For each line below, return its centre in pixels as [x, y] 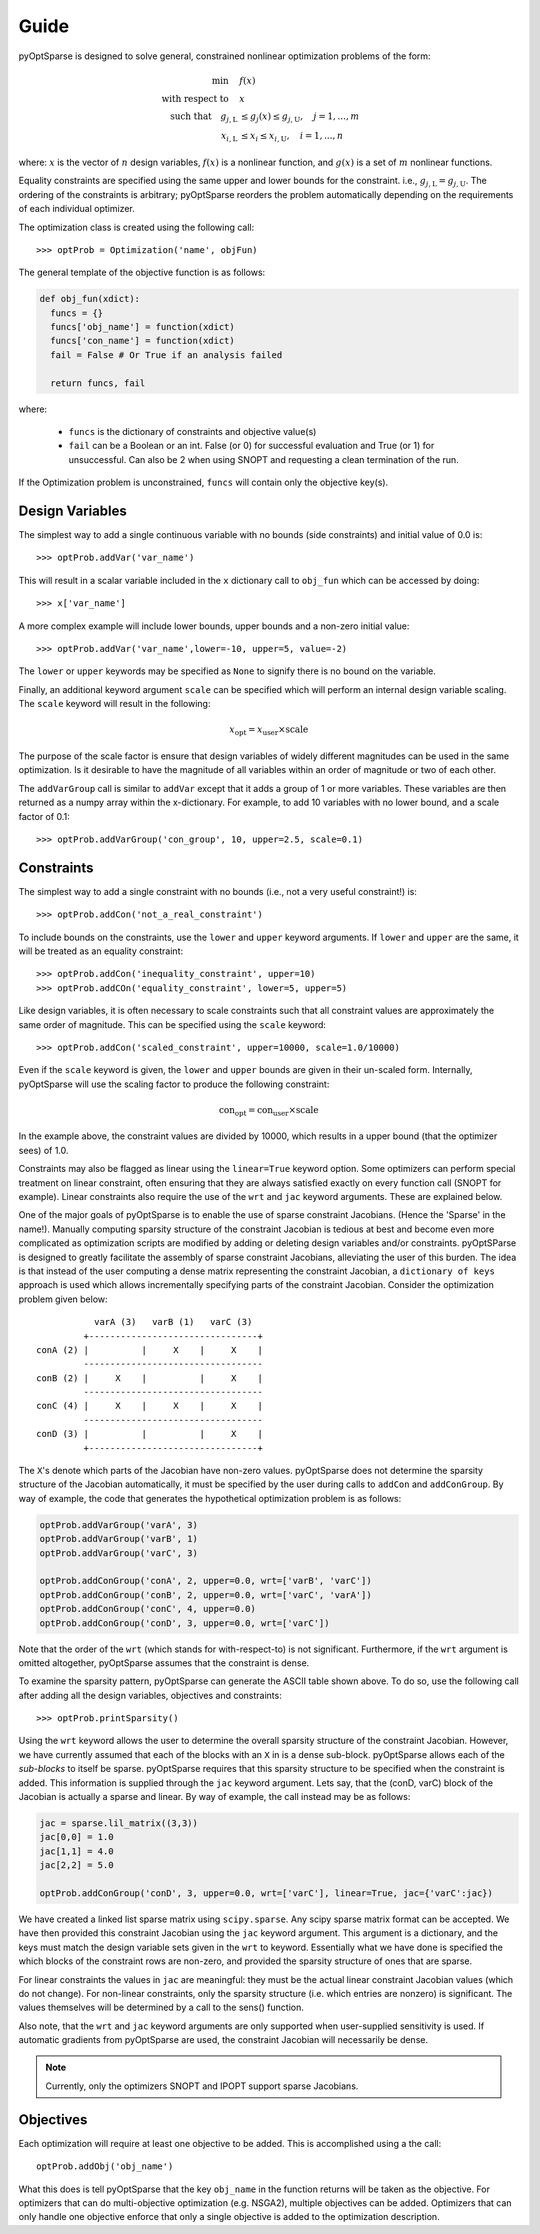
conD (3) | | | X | [150, 1434]
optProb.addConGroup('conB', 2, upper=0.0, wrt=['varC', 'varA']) [205, 1594]
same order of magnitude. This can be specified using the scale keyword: [172, 1024]
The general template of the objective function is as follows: [142, 272]
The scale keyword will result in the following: [114, 704]
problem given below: [63, 1299]
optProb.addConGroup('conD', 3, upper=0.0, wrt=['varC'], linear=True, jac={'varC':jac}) [266, 1893]
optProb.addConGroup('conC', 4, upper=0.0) [148, 1609]
